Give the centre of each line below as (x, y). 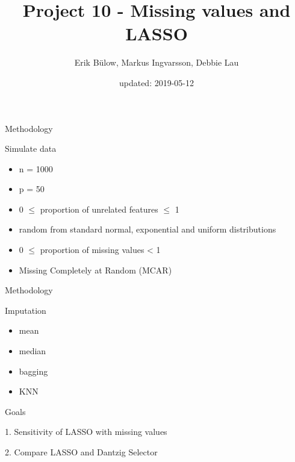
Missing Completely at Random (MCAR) (95, 270)
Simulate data (31, 148)
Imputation (26, 310)
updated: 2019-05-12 (157, 82)
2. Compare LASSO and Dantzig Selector (81, 452)
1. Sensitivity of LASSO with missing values (86, 432)
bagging (33, 371)
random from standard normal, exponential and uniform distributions (147, 229)
